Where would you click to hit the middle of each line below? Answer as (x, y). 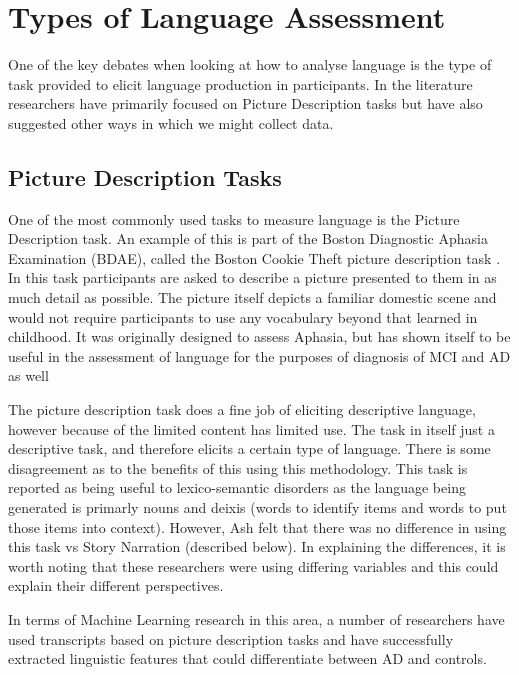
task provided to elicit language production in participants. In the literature (240, 83)
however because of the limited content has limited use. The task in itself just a (251, 428)
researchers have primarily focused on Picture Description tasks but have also (245, 103)
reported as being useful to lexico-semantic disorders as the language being (237, 487)
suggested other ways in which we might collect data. (171, 122)
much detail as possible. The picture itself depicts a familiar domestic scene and (252, 297)
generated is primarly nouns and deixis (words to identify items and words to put (257, 507)
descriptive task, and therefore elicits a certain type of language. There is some (249, 448)
